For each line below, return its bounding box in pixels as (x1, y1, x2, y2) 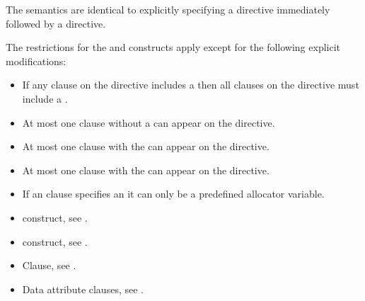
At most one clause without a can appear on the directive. (22, 115, 275, 130)
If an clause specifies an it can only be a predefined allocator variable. (22, 186, 325, 201)
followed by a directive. (6, 16, 106, 30)
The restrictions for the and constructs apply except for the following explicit (6, 40, 341, 55)
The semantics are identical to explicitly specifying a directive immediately (6, 2, 330, 16)
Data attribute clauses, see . (22, 281, 144, 296)
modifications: (6, 53, 66, 68)
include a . (22, 91, 68, 106)
